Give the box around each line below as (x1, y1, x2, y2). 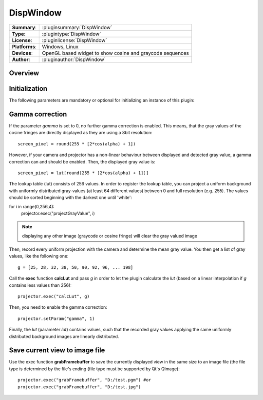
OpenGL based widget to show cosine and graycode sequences (42, 49, 189, 56)
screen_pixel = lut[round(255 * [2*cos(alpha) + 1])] (18, 170, 149, 176)
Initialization (9, 84, 48, 93)
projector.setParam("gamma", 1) (18, 316, 95, 321)
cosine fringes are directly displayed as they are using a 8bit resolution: (9, 130, 152, 136)
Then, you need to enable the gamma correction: (9, 304, 107, 310)
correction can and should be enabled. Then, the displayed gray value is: (9, 159, 155, 164)
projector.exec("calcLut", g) (18, 294, 90, 300)
